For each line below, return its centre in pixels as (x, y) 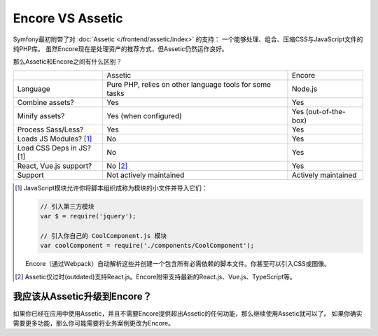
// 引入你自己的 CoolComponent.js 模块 (103, 236)
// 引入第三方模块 (67, 206)
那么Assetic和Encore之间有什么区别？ (68, 62)
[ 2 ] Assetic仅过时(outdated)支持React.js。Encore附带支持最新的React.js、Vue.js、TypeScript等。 (156, 276)
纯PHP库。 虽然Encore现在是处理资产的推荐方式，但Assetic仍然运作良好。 (121, 48)
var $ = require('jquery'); (88, 216)
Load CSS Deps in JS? (54, 148)
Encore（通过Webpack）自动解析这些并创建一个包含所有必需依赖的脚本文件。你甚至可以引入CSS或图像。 (178, 264)
